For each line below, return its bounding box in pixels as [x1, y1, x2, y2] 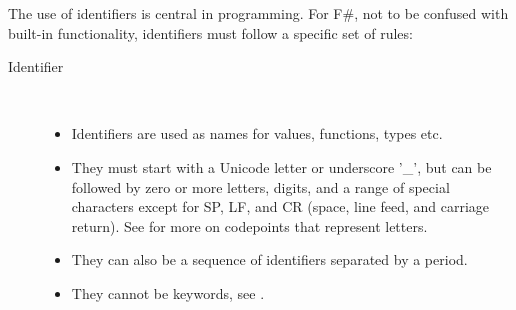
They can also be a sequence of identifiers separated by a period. [71, 249, 468, 270]
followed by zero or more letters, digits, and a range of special [71, 176, 450, 197]
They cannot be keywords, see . [71, 282, 265, 303]
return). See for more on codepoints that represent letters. [71, 215, 428, 236]
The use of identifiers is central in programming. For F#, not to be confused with [8, 3, 509, 23]
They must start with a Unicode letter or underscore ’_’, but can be [71, 156, 492, 177]
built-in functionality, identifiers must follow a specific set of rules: [8, 22, 413, 43]
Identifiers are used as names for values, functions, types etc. [71, 123, 443, 144]
